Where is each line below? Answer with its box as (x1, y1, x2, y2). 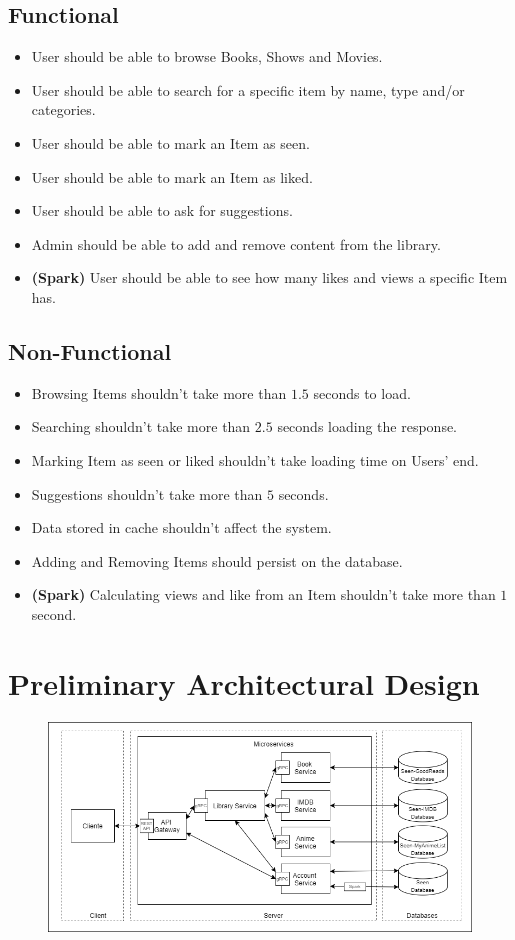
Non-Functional (8, 335, 172, 366)
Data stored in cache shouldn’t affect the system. (31, 517, 332, 538)
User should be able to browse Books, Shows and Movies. (31, 46, 383, 67)
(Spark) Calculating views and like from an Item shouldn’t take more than (31, 584, 496, 605)
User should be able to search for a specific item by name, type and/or (31, 79, 465, 100)
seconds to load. (313, 382, 411, 403)
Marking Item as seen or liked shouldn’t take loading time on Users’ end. (31, 449, 479, 470)
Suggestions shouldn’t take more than (31, 483, 263, 504)
